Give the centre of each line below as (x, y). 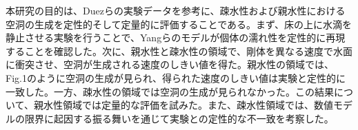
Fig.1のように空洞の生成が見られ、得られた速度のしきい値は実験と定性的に (176, 77)
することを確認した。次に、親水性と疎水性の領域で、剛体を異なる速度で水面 (179, 51)
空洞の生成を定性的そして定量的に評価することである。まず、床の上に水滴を (179, 24)
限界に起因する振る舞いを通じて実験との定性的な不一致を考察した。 (179, 118)
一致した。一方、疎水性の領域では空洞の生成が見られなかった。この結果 (170, 91)
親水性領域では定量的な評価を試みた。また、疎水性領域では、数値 (183, 105)
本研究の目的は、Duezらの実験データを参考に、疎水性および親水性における (176, 10)
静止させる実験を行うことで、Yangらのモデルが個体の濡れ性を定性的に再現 (176, 37)
